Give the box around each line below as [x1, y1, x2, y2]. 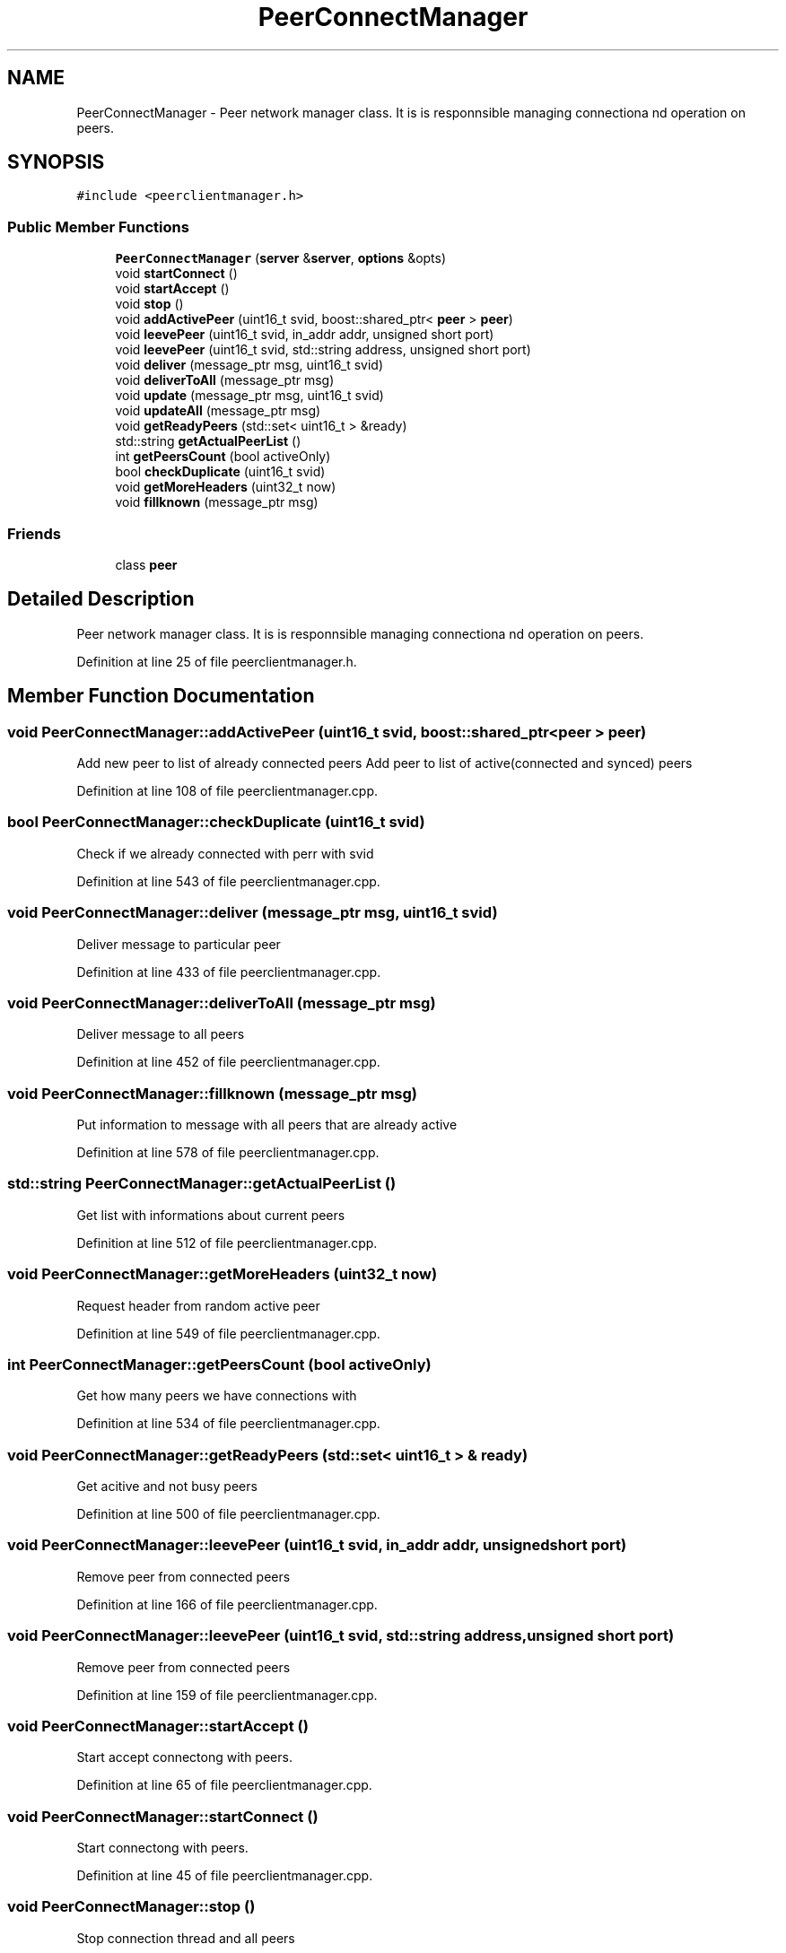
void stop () [115, 296, 184, 312]
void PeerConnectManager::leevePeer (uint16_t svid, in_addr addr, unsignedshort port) [7, 1536, 627, 1555]
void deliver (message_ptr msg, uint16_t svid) [115, 357, 383, 373]
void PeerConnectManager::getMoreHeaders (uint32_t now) [7, 1265, 438, 1284]
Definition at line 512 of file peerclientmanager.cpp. [76, 1234, 378, 1251]
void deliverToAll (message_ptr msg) [115, 372, 335, 388]
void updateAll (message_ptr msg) [115, 403, 321, 419]
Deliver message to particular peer [76, 936, 281, 952]
